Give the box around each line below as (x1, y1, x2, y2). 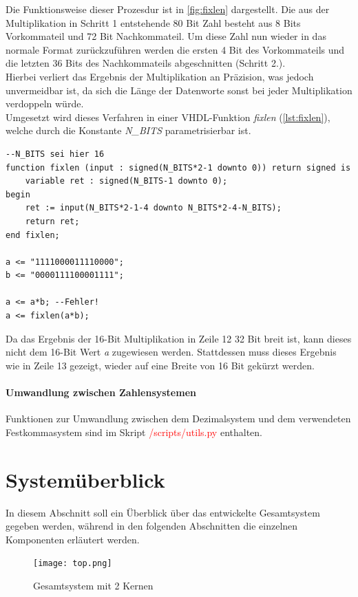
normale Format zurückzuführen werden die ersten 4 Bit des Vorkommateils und (6, 42, 345, 56)
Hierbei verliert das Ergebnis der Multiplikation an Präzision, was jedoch (6, 69, 314, 83)
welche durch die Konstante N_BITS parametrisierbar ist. (6, 123, 251, 138)
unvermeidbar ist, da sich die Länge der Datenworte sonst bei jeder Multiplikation (6, 83, 352, 97)
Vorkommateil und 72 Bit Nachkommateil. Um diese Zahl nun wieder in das (6, 29, 326, 43)
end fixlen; (6, 230, 60, 240)
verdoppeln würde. (6, 96, 84, 111)
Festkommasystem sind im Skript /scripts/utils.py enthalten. (6, 424, 263, 439)
